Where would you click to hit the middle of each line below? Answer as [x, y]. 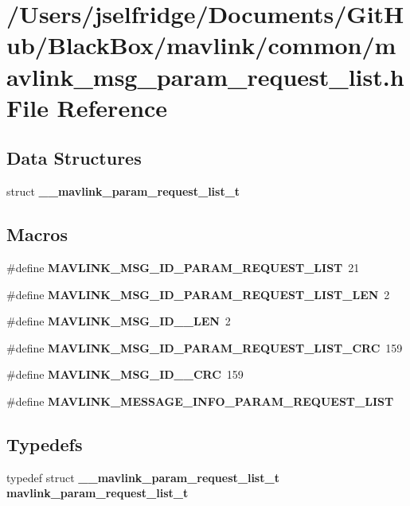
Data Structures [74, 158]
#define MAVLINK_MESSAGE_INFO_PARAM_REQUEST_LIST [200, 401]
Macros [37, 234]
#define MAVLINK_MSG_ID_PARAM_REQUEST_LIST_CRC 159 [205, 347]
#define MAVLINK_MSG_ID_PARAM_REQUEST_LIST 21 [183, 267]
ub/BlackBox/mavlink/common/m [201, 45]
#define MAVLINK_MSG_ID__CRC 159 [125, 374]
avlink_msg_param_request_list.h [205, 76]
